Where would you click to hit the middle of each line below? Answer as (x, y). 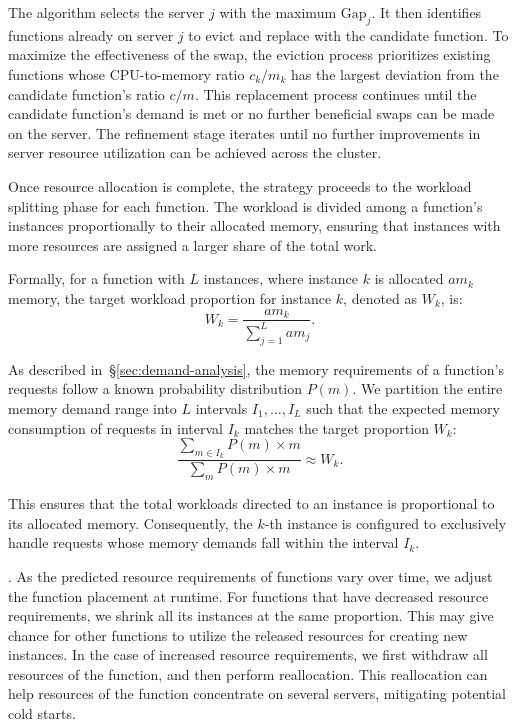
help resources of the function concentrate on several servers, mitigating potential (257, 693)
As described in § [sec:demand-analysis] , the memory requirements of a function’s (256, 368)
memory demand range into (92, 407)
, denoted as (380, 297)
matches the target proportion (336, 427)
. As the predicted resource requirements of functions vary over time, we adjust (250, 575)
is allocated (409, 278)
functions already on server (91, 34)
